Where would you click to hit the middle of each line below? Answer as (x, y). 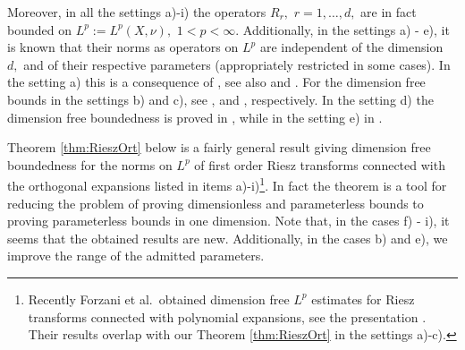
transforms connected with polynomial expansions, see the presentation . (227, 316)
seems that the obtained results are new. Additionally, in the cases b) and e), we (228, 238)
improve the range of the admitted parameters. (136, 256)
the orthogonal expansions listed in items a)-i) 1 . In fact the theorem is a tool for (227, 184)
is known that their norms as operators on (123, 47)
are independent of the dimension (351, 47)
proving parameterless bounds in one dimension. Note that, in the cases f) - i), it (228, 221)
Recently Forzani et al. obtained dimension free (159, 299)
